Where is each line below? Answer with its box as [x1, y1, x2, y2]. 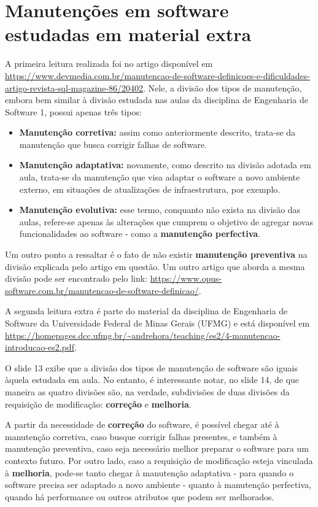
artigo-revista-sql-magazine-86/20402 [5, 81, 143, 94]
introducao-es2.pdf [5, 341, 74, 354]
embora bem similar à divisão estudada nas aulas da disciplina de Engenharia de [5, 93, 308, 106]
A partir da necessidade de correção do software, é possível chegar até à [5, 418, 279, 431]
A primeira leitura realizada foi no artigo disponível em [5, 57, 213, 70]
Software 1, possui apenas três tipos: [5, 105, 142, 118]
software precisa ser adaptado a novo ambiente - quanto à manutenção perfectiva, [5, 478, 311, 491]
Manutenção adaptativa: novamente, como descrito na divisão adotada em [19, 158, 311, 171]
